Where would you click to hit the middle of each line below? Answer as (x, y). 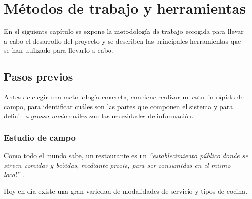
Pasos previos (39, 76)
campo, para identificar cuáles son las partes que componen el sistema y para (118, 106)
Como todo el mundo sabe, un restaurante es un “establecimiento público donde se (126, 156)
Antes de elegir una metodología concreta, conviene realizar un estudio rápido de (124, 97)
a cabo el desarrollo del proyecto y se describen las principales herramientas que (123, 41)
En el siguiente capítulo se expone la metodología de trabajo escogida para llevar (124, 31)
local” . (14, 174)
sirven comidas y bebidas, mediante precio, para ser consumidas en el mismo (117, 165)
